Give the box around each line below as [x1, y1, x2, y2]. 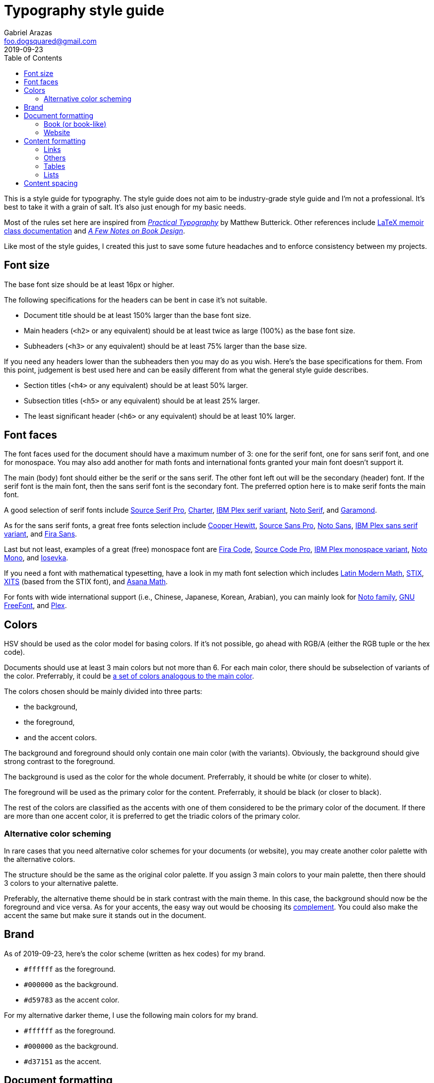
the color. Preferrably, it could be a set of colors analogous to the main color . [4, 672, 254, 681]
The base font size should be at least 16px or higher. [4, 280, 175, 289]
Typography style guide [4, 2, 165, 19]
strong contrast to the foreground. [4, 757, 115, 766]
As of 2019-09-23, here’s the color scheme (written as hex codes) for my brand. [4, 949, 265, 958]
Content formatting [24, 136, 86, 145]
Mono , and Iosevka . [4, 553, 68, 562]
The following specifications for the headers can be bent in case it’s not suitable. [4, 295, 267, 304]
